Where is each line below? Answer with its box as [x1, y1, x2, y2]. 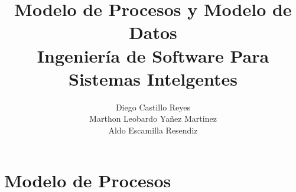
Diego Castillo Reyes [115, 100, 191, 113]
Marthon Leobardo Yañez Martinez [89, 112, 217, 125]
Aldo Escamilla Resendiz [108, 123, 198, 136]
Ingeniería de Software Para [37, 43, 269, 67]
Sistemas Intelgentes [69, 66, 238, 90]
